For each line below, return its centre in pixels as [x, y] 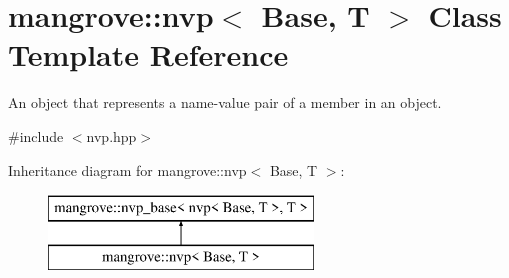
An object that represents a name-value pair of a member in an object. [225, 102]
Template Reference [148, 54]
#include [36, 135]
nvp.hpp [111, 135]
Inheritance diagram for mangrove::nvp [127, 169]
